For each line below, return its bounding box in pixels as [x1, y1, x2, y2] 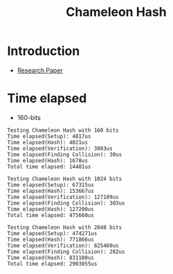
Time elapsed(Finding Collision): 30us [7, 151, 122, 158]
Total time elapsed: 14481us [7, 163, 91, 170]
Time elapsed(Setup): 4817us [7, 132, 91, 139]
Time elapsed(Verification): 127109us [7, 194, 119, 200]
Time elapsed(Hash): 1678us [7, 157, 89, 164]
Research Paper [17, 66, 64, 74]
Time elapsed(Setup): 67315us [7, 181, 95, 188]
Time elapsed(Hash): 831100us [7, 254, 95, 261]
